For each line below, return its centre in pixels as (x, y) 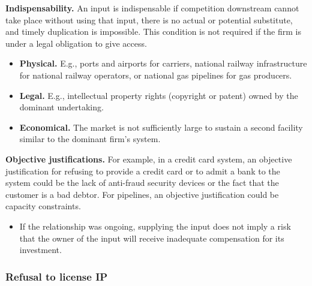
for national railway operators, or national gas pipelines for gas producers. (156, 75)
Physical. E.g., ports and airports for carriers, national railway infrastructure (163, 63)
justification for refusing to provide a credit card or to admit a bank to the (143, 171)
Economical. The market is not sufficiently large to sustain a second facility (161, 127)
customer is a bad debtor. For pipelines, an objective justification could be (142, 194)
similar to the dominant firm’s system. (90, 139)
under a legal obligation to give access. (76, 43)
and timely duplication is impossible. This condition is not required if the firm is (153, 31)
